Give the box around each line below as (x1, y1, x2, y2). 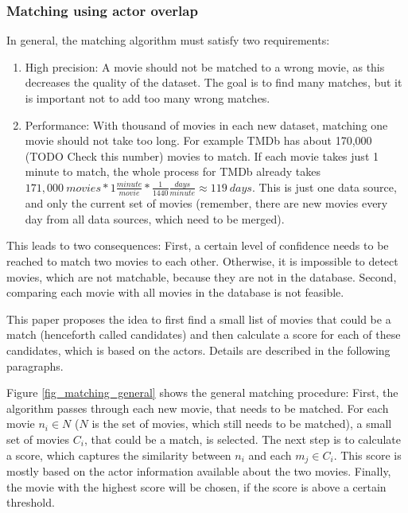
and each (248, 446, 292, 463)
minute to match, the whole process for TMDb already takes (25, 163, 321, 180)
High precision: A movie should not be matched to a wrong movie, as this (25, 58, 385, 75)
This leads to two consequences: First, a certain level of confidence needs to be (6, 237, 389, 254)
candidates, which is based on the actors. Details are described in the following (6, 342, 391, 359)
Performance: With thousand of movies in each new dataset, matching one (25, 116, 388, 133)
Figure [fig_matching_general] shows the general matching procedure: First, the (6, 384, 398, 401)
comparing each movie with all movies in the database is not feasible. (6, 284, 344, 301)
